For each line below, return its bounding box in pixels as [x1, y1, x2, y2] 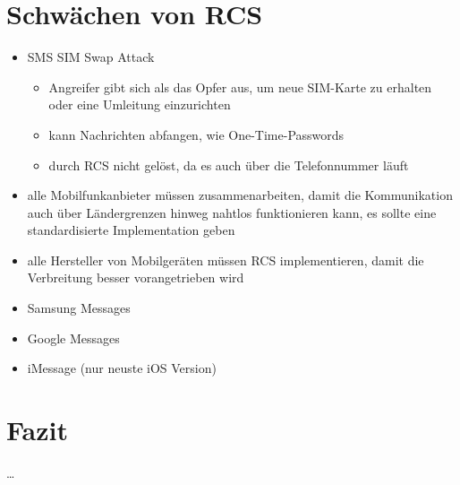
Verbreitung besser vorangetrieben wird [27, 268, 244, 287]
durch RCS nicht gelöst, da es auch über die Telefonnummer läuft [48, 155, 409, 174]
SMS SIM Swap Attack [27, 48, 155, 66]
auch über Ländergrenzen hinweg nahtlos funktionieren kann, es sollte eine [27, 203, 437, 221]
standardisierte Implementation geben [27, 221, 235, 239]
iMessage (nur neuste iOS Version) [27, 359, 217, 377]
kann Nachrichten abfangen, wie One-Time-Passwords [48, 125, 345, 143]
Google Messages [27, 328, 120, 347]
